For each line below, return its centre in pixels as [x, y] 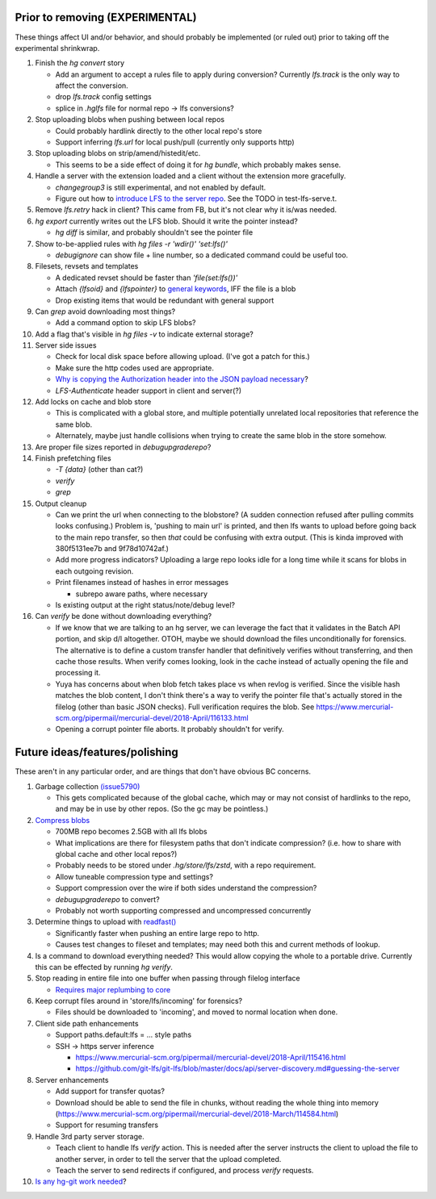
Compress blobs [63, 820]
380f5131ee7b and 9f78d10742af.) [112, 549]
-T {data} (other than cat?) [99, 470]
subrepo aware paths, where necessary [142, 594]
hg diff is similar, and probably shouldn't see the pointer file [154, 232]
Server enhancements [72, 1080]
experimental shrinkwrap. [57, 48]
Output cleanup [61, 503]
